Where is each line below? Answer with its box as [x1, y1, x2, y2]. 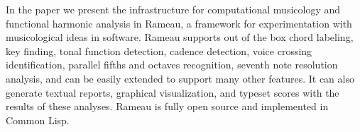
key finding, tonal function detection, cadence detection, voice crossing [6, 43, 312, 58]
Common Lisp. [6, 112, 70, 127]
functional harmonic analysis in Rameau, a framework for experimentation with [6, 16, 352, 30]
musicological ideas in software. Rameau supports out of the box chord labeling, [6, 30, 354, 44]
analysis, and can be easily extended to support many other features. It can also [6, 71, 354, 85]
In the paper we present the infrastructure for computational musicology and [6, 2, 341, 16]
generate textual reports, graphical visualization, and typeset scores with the [6, 85, 339, 100]
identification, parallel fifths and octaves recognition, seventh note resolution [6, 57, 338, 72]
